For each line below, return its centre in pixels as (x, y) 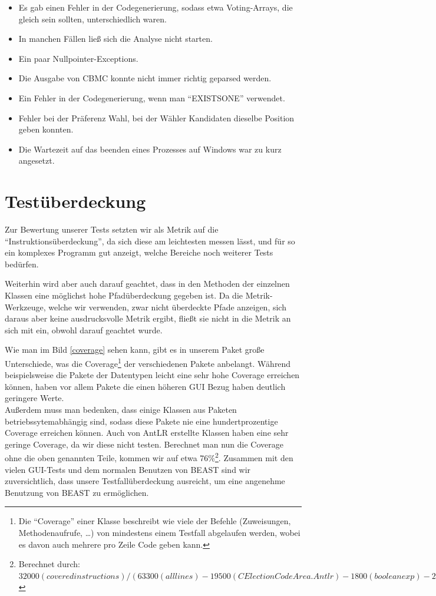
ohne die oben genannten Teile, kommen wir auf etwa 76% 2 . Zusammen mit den (149, 457)
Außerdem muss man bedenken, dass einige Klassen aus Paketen (121, 410)
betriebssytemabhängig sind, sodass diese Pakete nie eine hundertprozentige (141, 421)
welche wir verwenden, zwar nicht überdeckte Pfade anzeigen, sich (167, 307)
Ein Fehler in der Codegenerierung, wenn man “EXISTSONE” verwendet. (152, 97)
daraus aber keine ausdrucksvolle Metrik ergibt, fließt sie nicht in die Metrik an (148, 318)
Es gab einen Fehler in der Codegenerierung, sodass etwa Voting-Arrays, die (156, 7)
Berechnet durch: (49, 564)
